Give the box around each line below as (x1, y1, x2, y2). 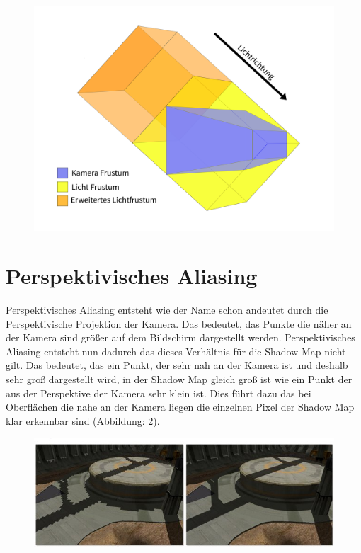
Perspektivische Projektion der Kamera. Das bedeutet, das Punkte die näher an (6, 316, 352, 331)
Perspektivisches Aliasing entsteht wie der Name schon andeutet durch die (6, 302, 328, 317)
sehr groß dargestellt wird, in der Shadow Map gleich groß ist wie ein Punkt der (6, 371, 353, 386)
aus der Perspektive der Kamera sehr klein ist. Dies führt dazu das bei (6, 385, 311, 400)
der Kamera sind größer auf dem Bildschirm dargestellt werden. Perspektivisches (6, 330, 355, 345)
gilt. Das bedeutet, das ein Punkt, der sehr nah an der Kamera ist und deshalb (6, 358, 348, 372)
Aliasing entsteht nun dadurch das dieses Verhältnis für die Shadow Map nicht (6, 343, 346, 358)
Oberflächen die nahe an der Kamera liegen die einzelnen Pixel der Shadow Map (6, 399, 355, 414)
